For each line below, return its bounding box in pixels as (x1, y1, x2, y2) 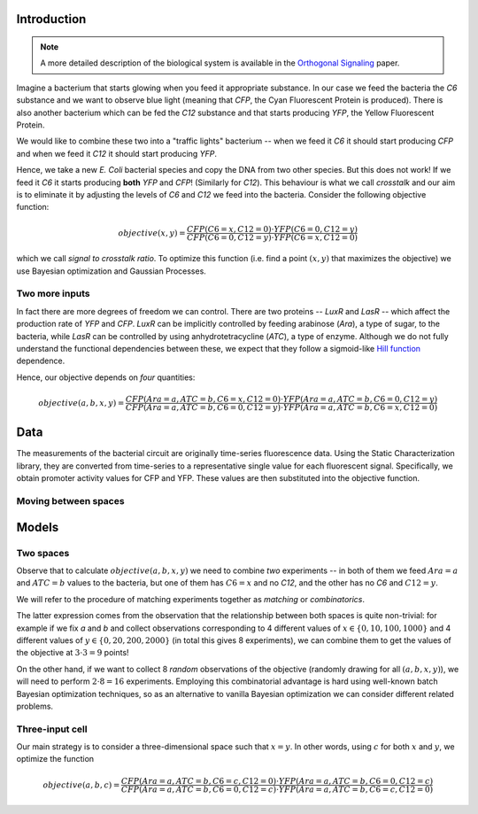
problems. (16, 701, 53, 711)
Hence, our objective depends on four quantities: (16, 372, 196, 383)
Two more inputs (16, 288, 90, 300)
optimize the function (16, 754, 95, 764)
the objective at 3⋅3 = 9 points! (16, 647, 129, 658)
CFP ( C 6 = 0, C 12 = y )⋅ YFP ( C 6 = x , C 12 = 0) (187, 232, 358, 243)
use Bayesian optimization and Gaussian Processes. (16, 266, 207, 276)
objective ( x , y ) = (118, 228, 186, 237)
